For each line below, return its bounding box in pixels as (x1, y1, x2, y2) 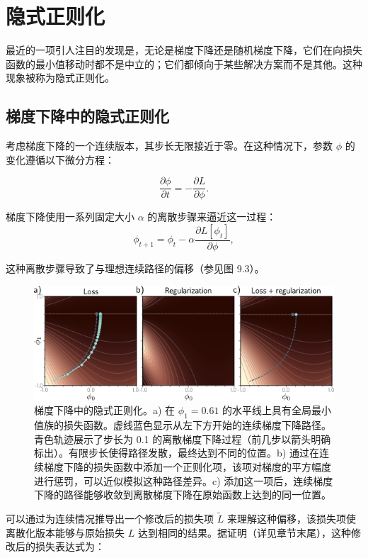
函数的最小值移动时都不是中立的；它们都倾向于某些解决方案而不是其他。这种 (6, 56, 362, 71)
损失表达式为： (35, 539, 105, 554)
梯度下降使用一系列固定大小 (6, 209, 134, 224)
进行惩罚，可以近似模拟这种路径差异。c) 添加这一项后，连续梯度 (34, 473, 333, 488)
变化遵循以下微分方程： (6, 152, 115, 167)
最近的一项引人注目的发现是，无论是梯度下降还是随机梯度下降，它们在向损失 (6, 43, 362, 57)
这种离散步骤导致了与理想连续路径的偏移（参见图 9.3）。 (6, 260, 265, 275)
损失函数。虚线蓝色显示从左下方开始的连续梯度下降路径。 (63, 418, 331, 433)
